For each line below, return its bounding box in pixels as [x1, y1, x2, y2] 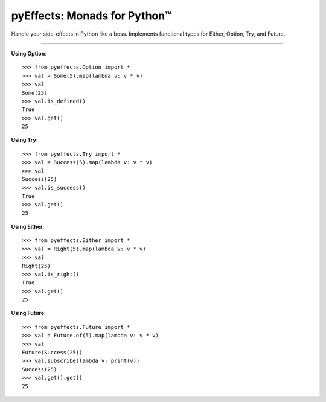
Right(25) [22, 263, 51, 269]
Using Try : [11, 136, 38, 144]
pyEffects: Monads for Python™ [11, 9, 172, 22]
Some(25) [22, 89, 48, 96]
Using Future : [11, 310, 46, 317]
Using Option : [11, 49, 46, 57]
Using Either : [11, 223, 45, 230]
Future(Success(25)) [22, 349, 83, 356]
